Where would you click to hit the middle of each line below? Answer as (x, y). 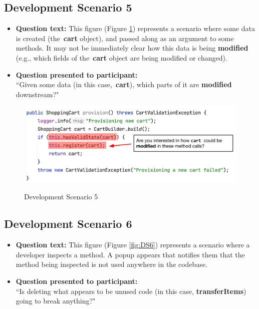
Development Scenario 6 (68, 224)
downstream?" (37, 94)
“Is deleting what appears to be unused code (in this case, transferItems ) (131, 291)
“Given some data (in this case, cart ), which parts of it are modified (124, 84)
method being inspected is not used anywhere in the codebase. (112, 264)
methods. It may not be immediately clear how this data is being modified (132, 48)
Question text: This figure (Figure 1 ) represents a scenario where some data (135, 28)
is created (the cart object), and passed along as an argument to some (125, 38)
